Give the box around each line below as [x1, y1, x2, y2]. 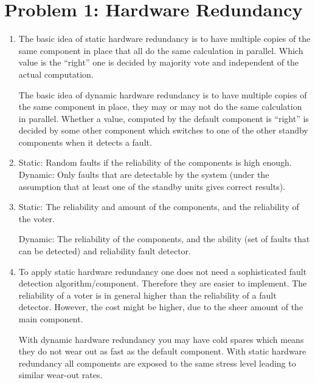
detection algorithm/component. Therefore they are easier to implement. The [18, 277, 307, 290]
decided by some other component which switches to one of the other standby [18, 124, 308, 137]
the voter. [18, 212, 55, 225]
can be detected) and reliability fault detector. [18, 245, 192, 257]
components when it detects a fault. [18, 135, 152, 148]
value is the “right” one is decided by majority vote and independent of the [18, 56, 299, 69]
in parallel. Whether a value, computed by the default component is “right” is [18, 112, 309, 124]
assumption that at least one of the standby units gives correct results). [18, 180, 286, 192]
